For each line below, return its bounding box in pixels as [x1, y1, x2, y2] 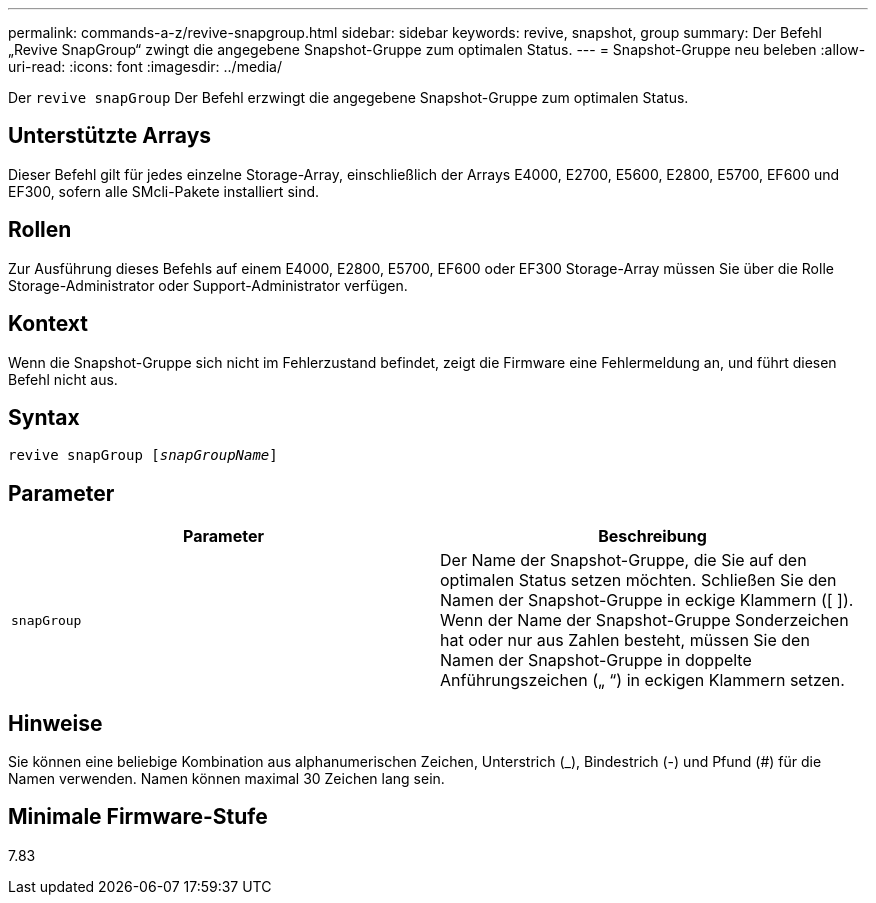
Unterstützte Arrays [8, 123, 212, 149]
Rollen [8, 217, 72, 243]
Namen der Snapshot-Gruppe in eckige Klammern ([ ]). [440, 590, 854, 611]
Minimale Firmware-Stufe [8, 804, 268, 830]
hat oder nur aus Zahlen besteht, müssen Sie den [440, 630, 810, 651]
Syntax [8, 404, 80, 430]
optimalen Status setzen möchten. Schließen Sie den [440, 570, 837, 591]
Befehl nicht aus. [8, 370, 118, 388]
